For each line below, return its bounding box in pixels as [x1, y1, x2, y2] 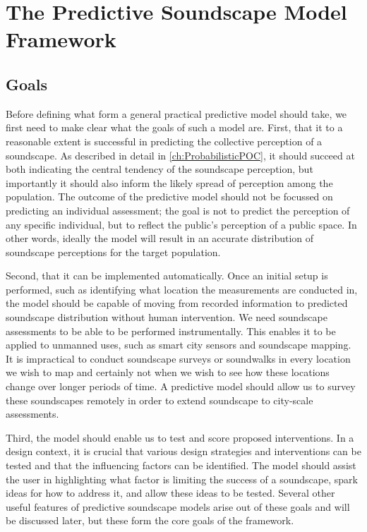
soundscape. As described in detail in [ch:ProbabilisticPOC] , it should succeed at [6, 147, 355, 162]
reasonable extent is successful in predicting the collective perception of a [6, 133, 323, 148]
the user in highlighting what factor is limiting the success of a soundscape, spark [6, 471, 358, 486]
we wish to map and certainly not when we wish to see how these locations [6, 365, 330, 380]
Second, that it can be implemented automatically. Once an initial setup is [6, 268, 328, 283]
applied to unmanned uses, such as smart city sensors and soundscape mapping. [6, 337, 351, 352]
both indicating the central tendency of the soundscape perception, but [6, 162, 313, 176]
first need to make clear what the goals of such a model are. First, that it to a [6, 120, 343, 135]
